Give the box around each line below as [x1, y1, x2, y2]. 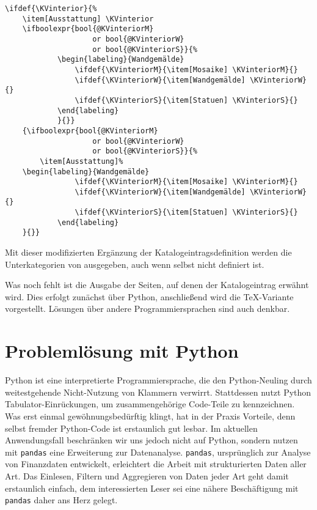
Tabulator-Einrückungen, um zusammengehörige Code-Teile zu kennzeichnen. [5, 397, 295, 410]
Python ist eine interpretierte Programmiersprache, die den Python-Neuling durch [5, 374, 312, 386]
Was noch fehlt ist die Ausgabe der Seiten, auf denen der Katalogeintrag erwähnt [5, 278, 309, 291]
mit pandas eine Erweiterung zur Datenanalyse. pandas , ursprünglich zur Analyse [5, 445, 311, 458]
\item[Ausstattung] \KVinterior [22, 14, 154, 23]
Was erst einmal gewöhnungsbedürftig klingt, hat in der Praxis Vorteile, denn [5, 409, 296, 422]
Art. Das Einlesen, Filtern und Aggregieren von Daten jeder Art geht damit [5, 470, 289, 482]
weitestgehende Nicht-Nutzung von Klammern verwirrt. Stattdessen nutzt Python [5, 385, 312, 398]
